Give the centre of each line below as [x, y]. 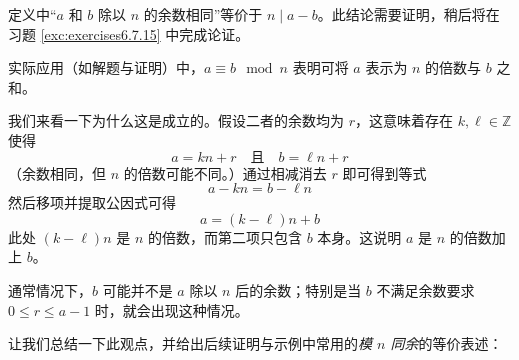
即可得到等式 [384, 172]
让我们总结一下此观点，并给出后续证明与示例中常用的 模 [190, 343]
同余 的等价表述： [446, 343]
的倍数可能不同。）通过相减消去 [225, 172]
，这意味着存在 [404, 120]
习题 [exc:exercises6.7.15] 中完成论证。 [129, 33]
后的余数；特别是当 [298, 289]
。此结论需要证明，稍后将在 [408, 14]
